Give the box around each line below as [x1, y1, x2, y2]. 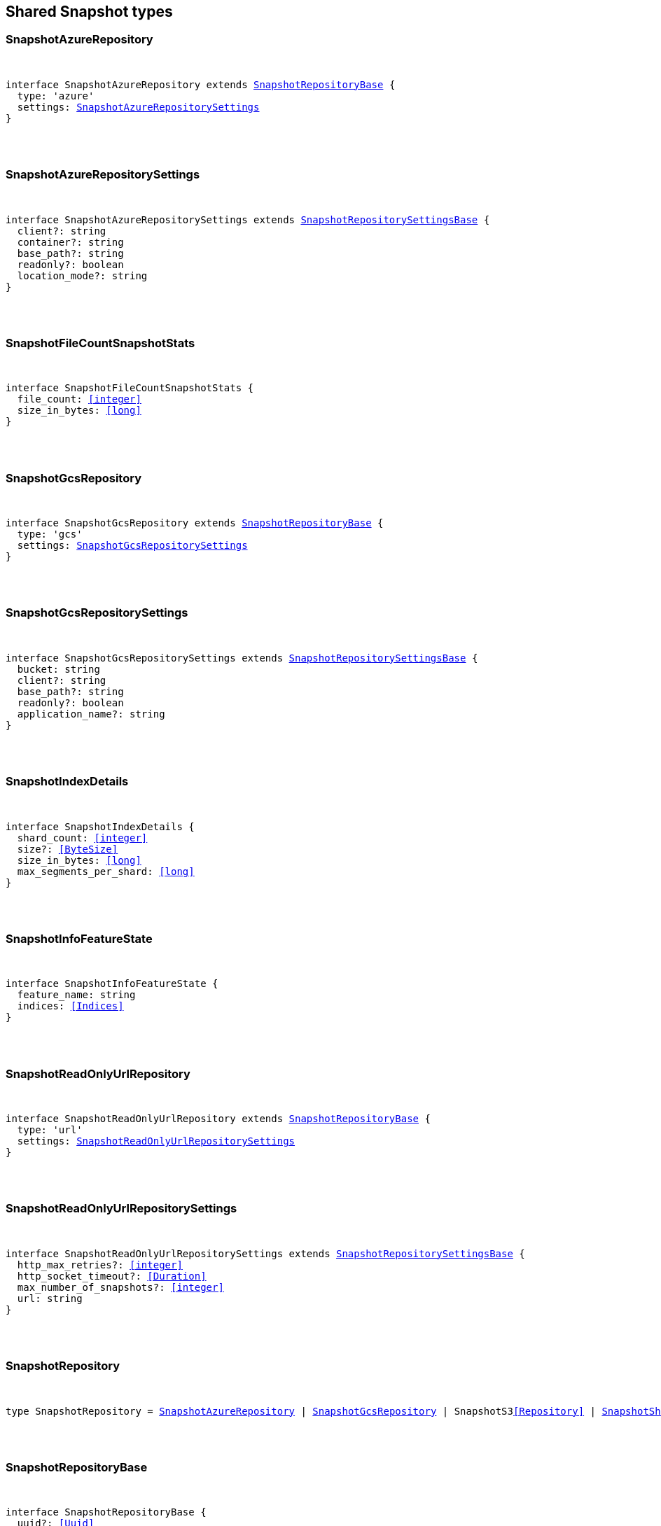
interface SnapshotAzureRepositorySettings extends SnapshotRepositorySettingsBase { [6, 213, 490, 225]
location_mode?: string [17, 269, 148, 281]
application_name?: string [17, 708, 165, 720]
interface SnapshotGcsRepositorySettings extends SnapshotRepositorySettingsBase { [6, 652, 478, 664]
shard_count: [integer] [17, 832, 148, 843]
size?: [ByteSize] [17, 843, 118, 855]
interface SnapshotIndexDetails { [6, 820, 195, 832]
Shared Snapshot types [6, 3, 173, 20]
